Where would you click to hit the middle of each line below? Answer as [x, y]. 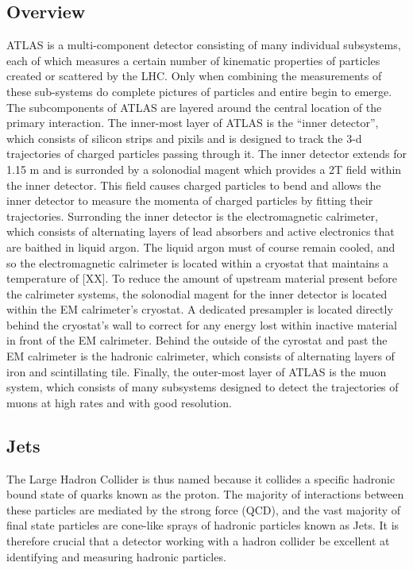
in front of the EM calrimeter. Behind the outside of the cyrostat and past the [197, 340]
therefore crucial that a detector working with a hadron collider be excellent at [198, 541]
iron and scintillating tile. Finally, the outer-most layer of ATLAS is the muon [197, 371]
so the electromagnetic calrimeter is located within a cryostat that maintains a [198, 262]
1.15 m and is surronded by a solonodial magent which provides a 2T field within [204, 169]
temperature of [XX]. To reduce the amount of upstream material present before [202, 278]
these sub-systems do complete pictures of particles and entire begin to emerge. [199, 91]
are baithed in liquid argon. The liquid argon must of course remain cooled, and [201, 246]
